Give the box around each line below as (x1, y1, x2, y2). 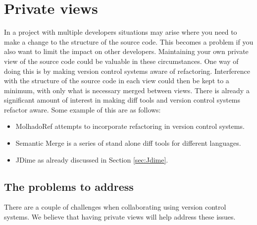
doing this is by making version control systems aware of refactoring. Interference (4, 65, 250, 76)
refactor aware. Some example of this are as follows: (4, 104, 161, 114)
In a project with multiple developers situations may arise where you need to (4, 27, 237, 37)
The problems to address (4, 178, 134, 194)
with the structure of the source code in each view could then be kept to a (4, 75, 229, 86)
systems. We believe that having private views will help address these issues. (4, 212, 236, 222)
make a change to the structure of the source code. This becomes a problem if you (4, 36, 254, 47)
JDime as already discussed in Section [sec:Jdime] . (15, 154, 168, 165)
